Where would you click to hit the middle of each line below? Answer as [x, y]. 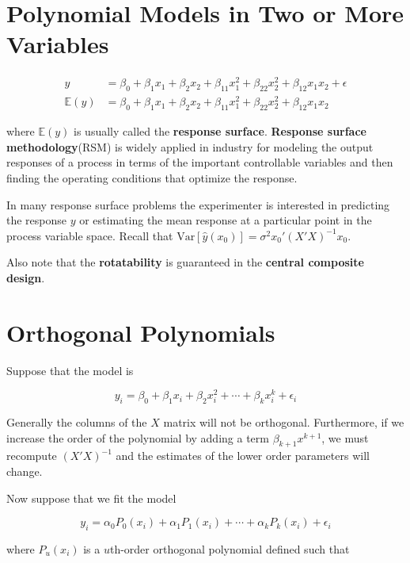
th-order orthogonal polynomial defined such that [230, 549]
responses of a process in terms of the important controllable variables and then [200, 162]
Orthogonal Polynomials [141, 332]
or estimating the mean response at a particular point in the [226, 220]
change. [25, 471]
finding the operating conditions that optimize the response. [152, 177]
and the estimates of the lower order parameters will [243, 456]
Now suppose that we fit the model [91, 498]
